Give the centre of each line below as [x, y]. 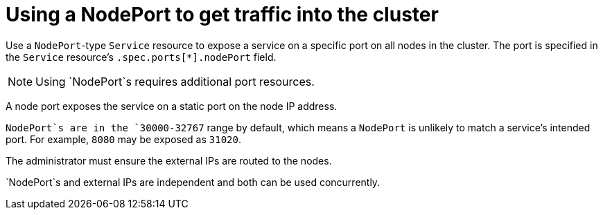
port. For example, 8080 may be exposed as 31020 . [123, 139]
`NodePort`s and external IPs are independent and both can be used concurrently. [193, 182]
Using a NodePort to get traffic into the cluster [222, 15]
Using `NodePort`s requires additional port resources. [175, 81]
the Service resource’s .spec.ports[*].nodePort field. [141, 57]
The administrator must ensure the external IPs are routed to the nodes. [169, 160]
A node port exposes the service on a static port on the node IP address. [172, 106]
